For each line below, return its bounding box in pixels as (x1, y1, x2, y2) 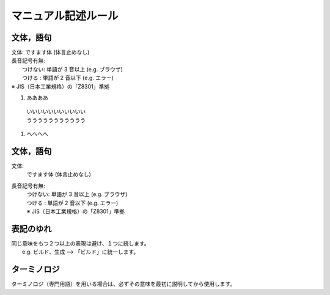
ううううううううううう (26, 116, 86, 123)
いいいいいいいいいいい (26, 107, 86, 115)
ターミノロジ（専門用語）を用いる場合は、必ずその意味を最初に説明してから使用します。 (11, 280, 236, 288)
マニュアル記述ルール (11, 9, 119, 23)
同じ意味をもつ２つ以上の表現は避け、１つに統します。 (11, 239, 150, 247)
